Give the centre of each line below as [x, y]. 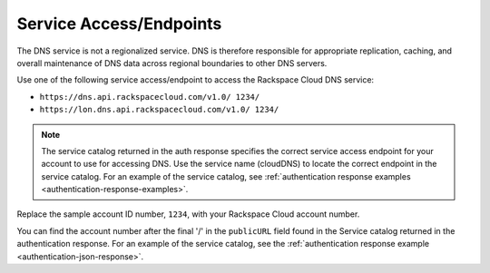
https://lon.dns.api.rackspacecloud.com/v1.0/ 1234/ [159, 110]
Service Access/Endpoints [119, 24]
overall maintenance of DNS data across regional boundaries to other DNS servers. [172, 63]
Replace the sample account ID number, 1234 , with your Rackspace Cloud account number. [188, 214]
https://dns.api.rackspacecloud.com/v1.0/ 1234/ [150, 97]
